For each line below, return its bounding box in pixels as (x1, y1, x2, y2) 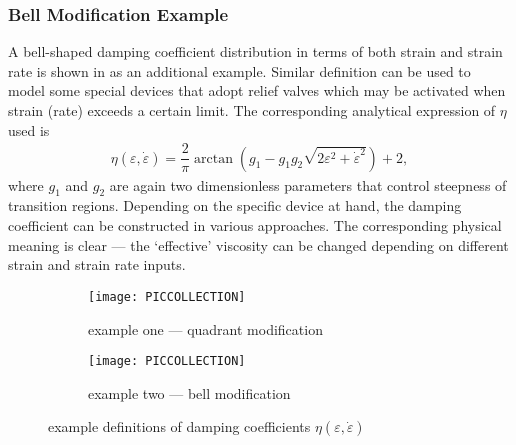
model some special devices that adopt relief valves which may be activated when (8, 80, 506, 101)
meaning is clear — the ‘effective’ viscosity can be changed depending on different (8, 234, 509, 255)
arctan (194, 151, 233, 166)
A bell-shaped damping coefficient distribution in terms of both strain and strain (8, 41, 503, 62)
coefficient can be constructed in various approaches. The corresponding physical (8, 215, 502, 236)
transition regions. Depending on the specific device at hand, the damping (8, 195, 462, 216)
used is (8, 119, 50, 140)
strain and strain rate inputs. (8, 254, 186, 275)
